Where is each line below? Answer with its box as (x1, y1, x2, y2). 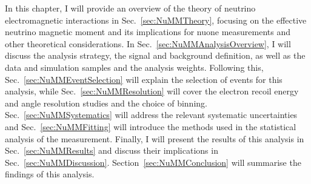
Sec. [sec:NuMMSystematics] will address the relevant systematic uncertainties (5, 108, 298, 121)
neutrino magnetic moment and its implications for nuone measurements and (5, 25, 290, 38)
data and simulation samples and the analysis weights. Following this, (5, 61, 264, 73)
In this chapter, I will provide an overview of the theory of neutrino (5, 2, 256, 14)
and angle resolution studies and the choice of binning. (5, 96, 207, 109)
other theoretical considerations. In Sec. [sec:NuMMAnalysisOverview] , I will (5, 37, 291, 50)
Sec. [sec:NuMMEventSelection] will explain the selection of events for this (5, 73, 283, 85)
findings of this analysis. (5, 168, 95, 180)
